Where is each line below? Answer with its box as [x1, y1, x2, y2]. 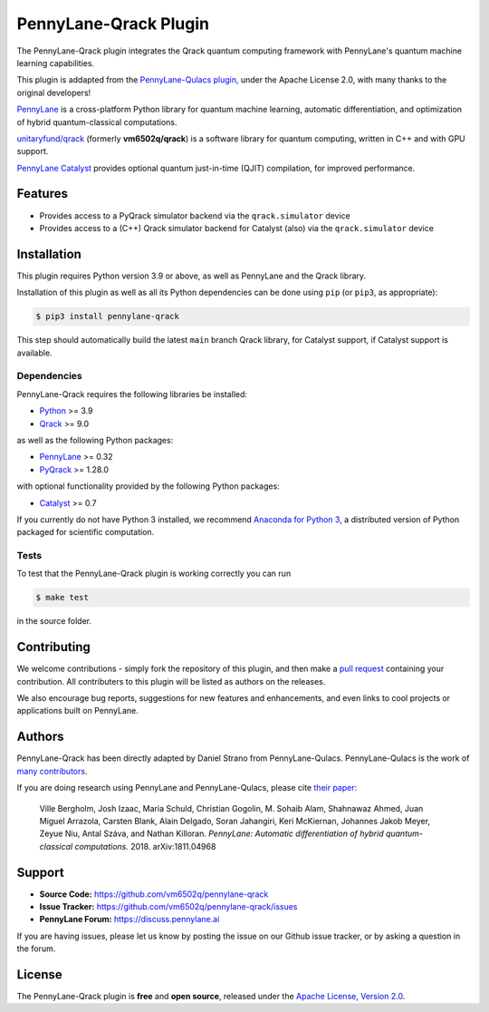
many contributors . [16, 765, 88, 776]
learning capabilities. [16, 57, 95, 68]
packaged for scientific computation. [16, 527, 155, 538]
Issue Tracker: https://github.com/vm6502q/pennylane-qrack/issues [39, 901, 298, 912]
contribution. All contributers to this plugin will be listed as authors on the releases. [16, 676, 326, 686]
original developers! [16, 87, 91, 98]
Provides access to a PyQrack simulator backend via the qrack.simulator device [39, 209, 350, 221]
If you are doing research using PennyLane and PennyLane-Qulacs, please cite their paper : [16, 783, 358, 793]
